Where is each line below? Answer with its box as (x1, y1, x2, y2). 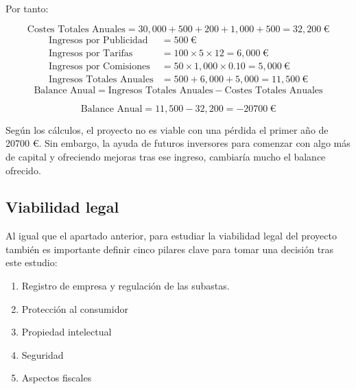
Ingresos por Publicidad (48, 35, 148, 45)
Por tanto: (5, 1, 49, 15)
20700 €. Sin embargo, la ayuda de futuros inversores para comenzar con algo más (5, 136, 351, 150)
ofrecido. (5, 163, 41, 177)
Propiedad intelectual (21, 325, 112, 339)
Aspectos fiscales (21, 370, 92, 385)
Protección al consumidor (21, 301, 128, 316)
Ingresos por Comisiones (48, 61, 150, 71)
